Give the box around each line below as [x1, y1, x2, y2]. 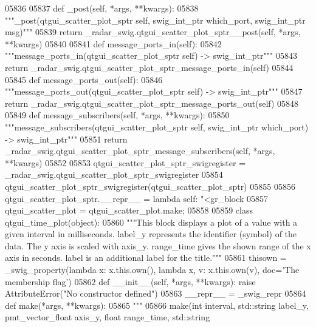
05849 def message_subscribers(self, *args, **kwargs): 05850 [5, 109, 230, 121]
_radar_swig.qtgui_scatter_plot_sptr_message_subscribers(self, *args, [5, 144, 275, 157]
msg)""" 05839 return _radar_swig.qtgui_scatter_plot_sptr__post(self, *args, [5, 25, 301, 38]
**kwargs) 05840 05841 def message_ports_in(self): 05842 [5, 37, 222, 50]
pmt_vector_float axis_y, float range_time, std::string [5, 311, 210, 323]
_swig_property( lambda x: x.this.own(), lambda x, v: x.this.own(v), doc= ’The [5, 263, 300, 276]
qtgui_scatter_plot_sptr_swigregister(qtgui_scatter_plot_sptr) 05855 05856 [5, 180, 295, 192]
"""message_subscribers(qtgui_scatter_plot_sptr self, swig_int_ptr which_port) [5, 120, 309, 133]
